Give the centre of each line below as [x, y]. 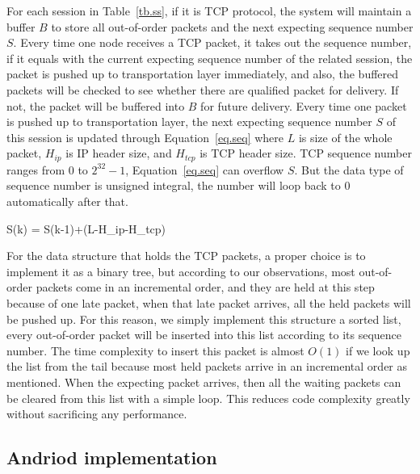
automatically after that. [67, 201]
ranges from [36, 169]
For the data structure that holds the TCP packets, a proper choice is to [186, 256]
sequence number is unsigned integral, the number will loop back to [174, 185]
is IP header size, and [119, 153]
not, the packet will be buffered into [96, 105]
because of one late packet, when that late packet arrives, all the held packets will [209, 302]
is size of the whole [345, 137]
